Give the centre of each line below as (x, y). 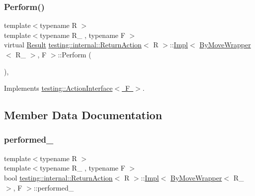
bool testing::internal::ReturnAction (58, 177)
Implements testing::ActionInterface (58, 88)
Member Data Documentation (83, 115)
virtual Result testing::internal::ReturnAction (73, 45)
